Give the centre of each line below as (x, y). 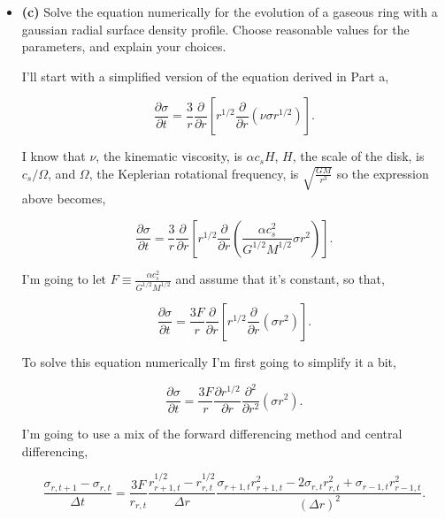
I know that (54, 156)
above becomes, (64, 198)
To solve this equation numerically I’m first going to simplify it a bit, (209, 361)
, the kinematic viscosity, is (169, 156)
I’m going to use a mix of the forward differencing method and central (212, 434)
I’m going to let (64, 279)
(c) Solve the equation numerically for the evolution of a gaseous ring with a (230, 11)
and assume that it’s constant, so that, (280, 279)
